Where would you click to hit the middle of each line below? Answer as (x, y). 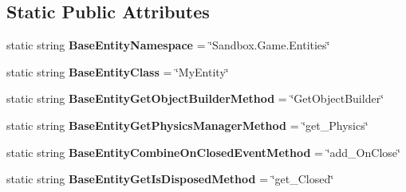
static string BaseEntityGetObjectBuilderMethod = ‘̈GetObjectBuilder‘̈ (195, 98)
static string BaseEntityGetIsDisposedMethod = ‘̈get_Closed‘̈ (170, 179)
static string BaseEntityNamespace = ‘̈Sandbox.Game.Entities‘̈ (168, 45)
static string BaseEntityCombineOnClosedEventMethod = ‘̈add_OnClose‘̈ (203, 152)
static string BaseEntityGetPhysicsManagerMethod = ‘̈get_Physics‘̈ (187, 125)
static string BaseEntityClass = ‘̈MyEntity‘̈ (118, 71)
